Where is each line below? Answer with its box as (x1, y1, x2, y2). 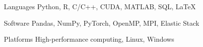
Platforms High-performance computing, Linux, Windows (4, 34, 174, 44)
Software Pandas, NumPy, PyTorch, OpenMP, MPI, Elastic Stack (4, 17, 200, 28)
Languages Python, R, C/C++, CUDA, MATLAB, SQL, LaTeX (4, 1, 196, 11)
